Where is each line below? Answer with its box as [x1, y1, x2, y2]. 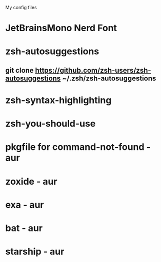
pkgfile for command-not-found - [5, 141, 151, 153]
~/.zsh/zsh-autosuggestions [62, 74, 156, 82]
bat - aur [5, 222, 43, 234]
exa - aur [5, 199, 45, 210]
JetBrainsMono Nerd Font [5, 23, 117, 34]
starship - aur [5, 246, 65, 257]
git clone [5, 66, 34, 75]
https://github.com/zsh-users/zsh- [35, 66, 151, 75]
